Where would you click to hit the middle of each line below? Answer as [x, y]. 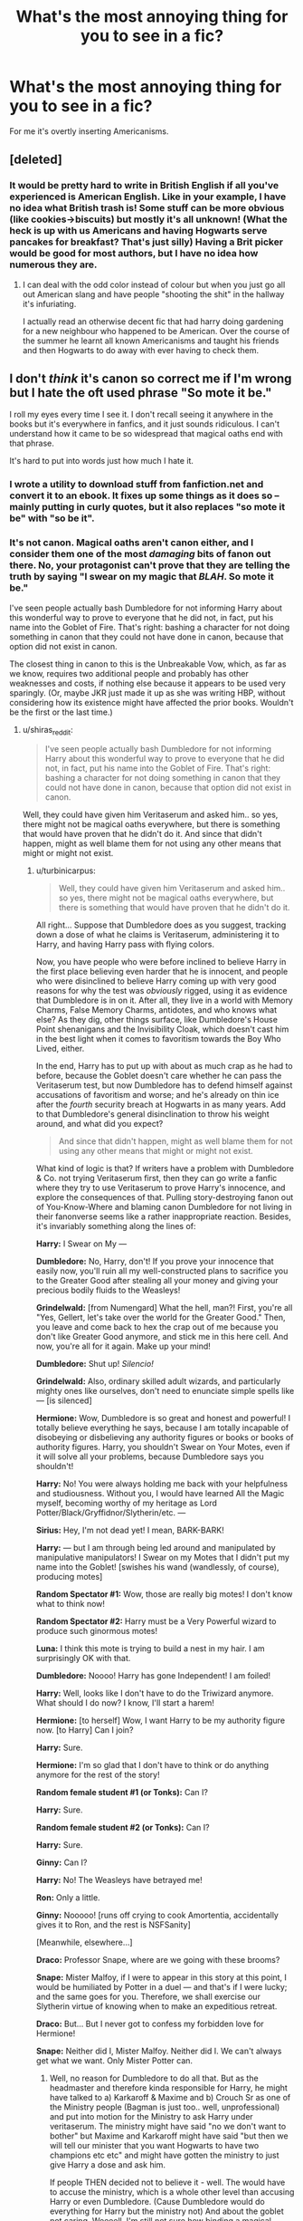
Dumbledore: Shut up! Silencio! [95, 1364]
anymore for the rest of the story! [98, 1775]
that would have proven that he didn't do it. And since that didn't [142, 834]
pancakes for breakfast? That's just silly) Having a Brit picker [146, 242]
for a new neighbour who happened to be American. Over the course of [156, 331]
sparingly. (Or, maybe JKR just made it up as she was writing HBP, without [147, 692]
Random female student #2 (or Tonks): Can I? [123, 1828]
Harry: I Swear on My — [81, 1244]
